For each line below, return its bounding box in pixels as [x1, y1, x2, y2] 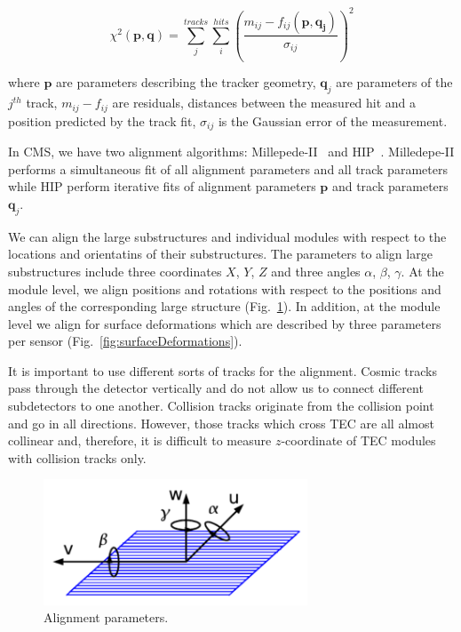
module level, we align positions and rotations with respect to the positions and [8, 279, 441, 298]
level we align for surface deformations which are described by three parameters [8, 314, 441, 332]
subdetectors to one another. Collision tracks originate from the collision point [8, 396, 434, 415]
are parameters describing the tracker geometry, [56, 73, 316, 92]
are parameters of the [336, 73, 453, 92]
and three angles [271, 261, 361, 280]
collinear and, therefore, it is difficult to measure [8, 431, 272, 450]
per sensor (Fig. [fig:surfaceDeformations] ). [8, 332, 242, 350]
